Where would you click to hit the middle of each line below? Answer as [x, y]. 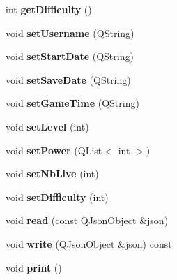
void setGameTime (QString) [72, 103]
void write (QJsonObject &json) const [89, 243]
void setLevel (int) [47, 126]
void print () [34, 267]
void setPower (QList [54, 150]
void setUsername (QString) [70, 32]
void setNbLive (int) [52, 174]
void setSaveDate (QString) [68, 79]
